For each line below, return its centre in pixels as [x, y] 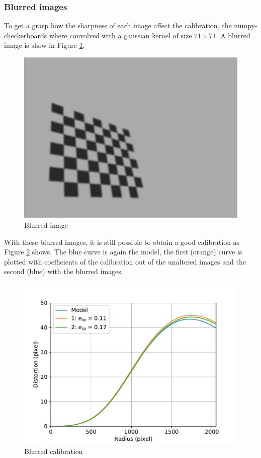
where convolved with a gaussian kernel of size [120, 35]
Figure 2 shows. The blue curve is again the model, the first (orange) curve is [123, 252]
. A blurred [233, 35]
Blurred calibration [54, 451]
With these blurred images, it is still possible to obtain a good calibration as [122, 242]
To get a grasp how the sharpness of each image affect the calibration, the [118, 25]
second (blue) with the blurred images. [64, 271]
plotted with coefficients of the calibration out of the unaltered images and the [125, 261]
